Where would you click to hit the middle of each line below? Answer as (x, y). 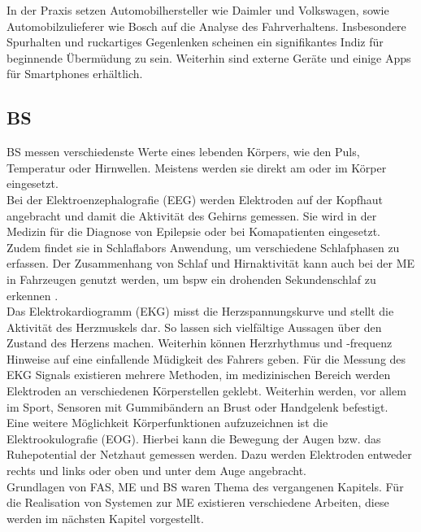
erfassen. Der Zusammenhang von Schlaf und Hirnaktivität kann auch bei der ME (211, 263)
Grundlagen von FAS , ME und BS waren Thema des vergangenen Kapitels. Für (205, 486)
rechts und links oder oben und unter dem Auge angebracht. (156, 471)
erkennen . (33, 295)
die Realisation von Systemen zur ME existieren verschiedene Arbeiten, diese (198, 502)
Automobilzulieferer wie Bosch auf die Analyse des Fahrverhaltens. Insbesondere (206, 26)
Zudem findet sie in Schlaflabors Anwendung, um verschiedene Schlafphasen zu (203, 247)
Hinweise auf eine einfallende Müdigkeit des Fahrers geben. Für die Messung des (206, 358)
